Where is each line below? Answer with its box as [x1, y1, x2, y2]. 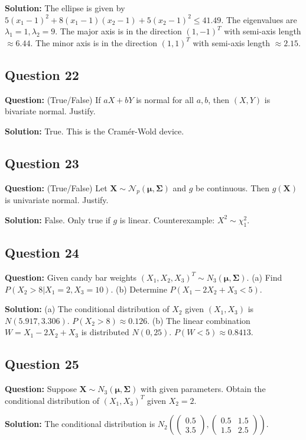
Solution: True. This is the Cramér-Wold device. [5, 124, 184, 137]
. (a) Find [246, 271, 282, 283]
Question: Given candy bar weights [5, 271, 137, 283]
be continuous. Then [196, 181, 270, 194]
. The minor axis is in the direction [30, 36, 157, 49]
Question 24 [5, 243, 79, 262]
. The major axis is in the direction [55, 25, 182, 37]
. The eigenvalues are [221, 13, 297, 25]
